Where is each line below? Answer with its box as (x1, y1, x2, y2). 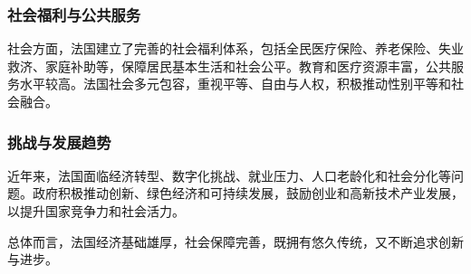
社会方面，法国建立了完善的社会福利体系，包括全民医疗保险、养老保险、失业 (7, 39, 464, 58)
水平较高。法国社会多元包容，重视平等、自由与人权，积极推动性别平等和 (19, 74, 451, 93)
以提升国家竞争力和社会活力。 (7, 202, 185, 220)
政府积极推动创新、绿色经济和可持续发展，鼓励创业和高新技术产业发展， (32, 184, 464, 203)
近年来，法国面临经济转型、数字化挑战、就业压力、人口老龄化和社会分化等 (7, 165, 451, 184)
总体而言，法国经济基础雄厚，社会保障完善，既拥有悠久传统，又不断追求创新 (7, 231, 464, 250)
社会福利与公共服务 (7, 3, 141, 25)
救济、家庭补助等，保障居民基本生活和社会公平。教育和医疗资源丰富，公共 (7, 56, 451, 75)
